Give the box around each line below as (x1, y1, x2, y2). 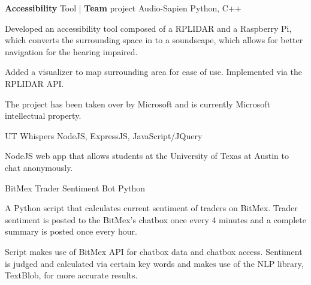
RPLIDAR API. (5, 77, 64, 89)
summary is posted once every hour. (5, 225, 137, 238)
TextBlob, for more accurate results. (5, 269, 138, 281)
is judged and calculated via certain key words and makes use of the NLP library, (5, 257, 304, 269)
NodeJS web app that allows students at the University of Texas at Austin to (5, 149, 289, 162)
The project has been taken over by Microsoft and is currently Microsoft (5, 97, 271, 110)
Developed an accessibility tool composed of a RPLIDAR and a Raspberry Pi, (5, 22, 292, 34)
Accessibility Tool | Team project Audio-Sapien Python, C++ (5, 2, 241, 14)
